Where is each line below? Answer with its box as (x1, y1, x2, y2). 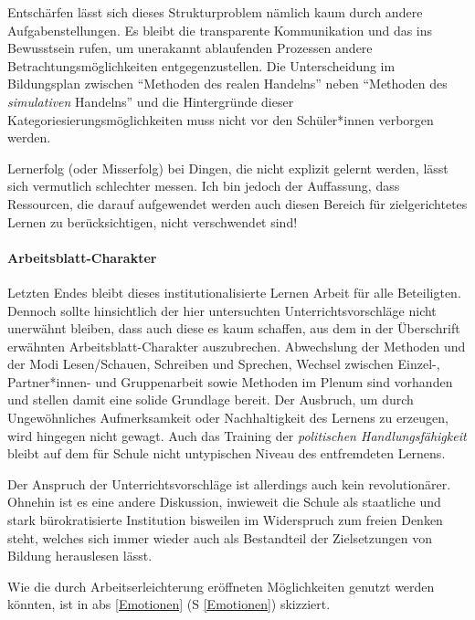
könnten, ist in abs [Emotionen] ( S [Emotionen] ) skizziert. (7, 594, 331, 614)
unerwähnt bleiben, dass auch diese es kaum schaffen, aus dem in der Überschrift (7, 319, 460, 338)
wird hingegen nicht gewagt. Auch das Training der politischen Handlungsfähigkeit (7, 426, 467, 445)
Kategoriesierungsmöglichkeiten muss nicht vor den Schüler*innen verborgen (7, 110, 434, 129)
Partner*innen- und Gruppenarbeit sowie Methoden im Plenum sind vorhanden (7, 372, 453, 391)
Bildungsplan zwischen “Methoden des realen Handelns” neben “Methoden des (7, 74, 448, 93)
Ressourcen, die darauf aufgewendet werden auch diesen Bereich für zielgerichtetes (7, 194, 468, 213)
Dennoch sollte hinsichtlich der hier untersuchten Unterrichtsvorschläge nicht (7, 300, 437, 320)
